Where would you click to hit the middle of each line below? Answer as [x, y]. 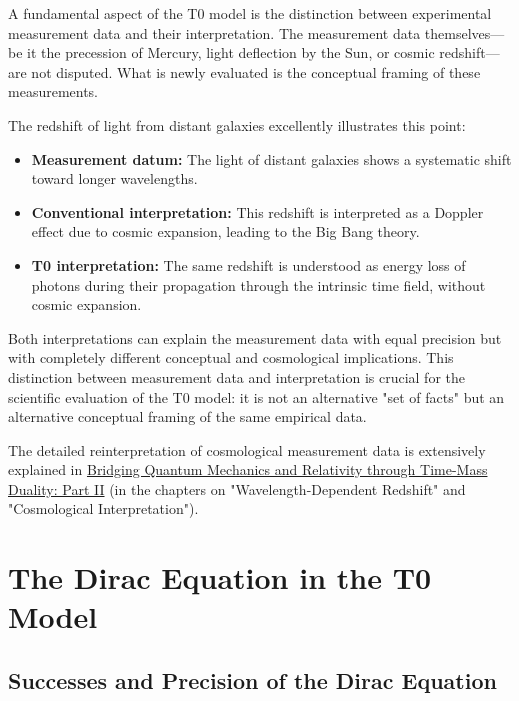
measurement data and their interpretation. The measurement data [214, 32]
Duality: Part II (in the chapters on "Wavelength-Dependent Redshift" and [237, 488]
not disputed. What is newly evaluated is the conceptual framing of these [256, 71]
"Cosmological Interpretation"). [103, 508]
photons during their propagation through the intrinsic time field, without [258, 284]
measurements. [53, 91]
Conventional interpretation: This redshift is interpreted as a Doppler [257, 211]
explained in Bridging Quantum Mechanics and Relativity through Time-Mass [248, 469]
